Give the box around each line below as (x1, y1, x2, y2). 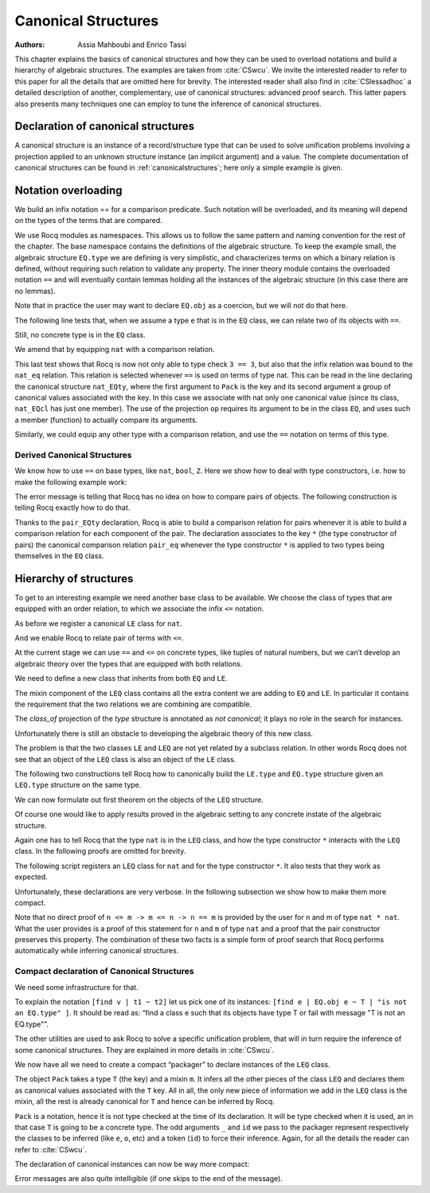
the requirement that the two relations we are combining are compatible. (14, 699, 252, 709)
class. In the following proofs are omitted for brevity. (14, 847, 186, 856)
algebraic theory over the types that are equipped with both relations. (14, 659, 243, 668)
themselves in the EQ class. (14, 551, 104, 561)
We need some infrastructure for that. (14, 982, 139, 992)
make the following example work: (14, 477, 127, 487)
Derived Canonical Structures (14, 449, 132, 460)
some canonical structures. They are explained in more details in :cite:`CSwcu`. (14, 1045, 275, 1054)
